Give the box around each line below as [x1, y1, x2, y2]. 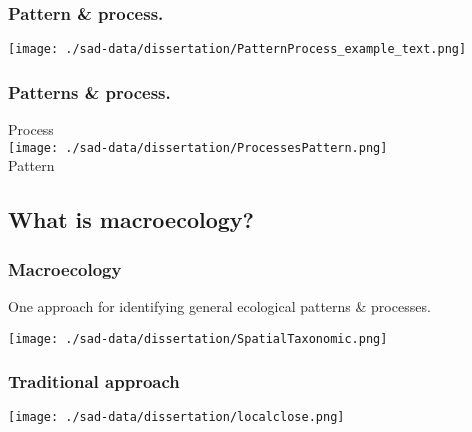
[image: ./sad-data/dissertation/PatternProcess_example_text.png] [8, 42, 467, 57]
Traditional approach [8, 369, 180, 394]
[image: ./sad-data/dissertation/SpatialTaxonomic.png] [8, 331, 388, 346]
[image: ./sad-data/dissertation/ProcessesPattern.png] [8, 140, 388, 155]
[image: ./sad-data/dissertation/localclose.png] [8, 410, 345, 425]
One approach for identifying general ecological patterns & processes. [8, 295, 431, 316]
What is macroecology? [8, 204, 254, 235]
